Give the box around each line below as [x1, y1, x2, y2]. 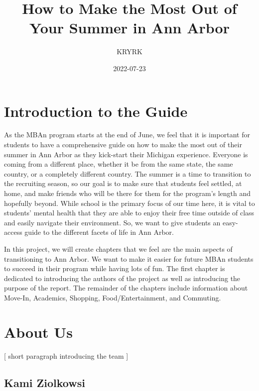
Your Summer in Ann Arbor [29, 17, 230, 38]
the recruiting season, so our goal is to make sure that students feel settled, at [4, 178, 242, 189]
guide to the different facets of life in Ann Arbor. [24, 227, 174, 237]
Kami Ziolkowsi [4, 375, 85, 390]
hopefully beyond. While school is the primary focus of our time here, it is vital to [4, 197, 255, 208]
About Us [4, 321, 73, 342]
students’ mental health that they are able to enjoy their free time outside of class [4, 207, 255, 218]
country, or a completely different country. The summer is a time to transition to [4, 168, 251, 179]
